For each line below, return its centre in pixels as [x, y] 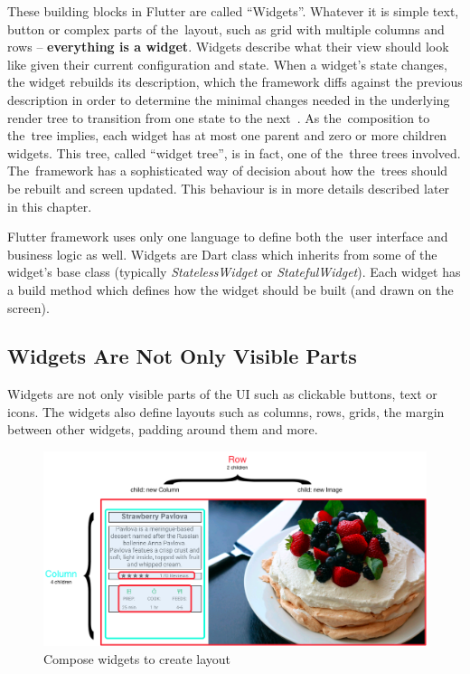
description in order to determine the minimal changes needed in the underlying [229, 99]
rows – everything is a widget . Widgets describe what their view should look [228, 47]
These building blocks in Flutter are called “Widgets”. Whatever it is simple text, [233, 11]
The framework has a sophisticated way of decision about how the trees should [228, 171]
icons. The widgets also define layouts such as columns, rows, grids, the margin [226, 411]
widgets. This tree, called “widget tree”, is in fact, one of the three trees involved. [234, 152]
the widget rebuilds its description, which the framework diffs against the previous [235, 82]
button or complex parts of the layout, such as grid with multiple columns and [226, 28]
